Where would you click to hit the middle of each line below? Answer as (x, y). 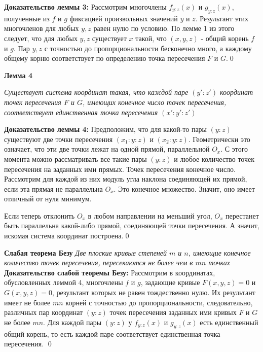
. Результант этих (222, 18)
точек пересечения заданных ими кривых (173, 312)
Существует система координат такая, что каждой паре (96, 92)
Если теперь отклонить (40, 215)
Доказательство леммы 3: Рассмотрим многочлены (85, 7)
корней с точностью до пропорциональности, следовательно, (159, 302)
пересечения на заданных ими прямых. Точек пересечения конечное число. (120, 169)
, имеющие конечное (219, 252)
